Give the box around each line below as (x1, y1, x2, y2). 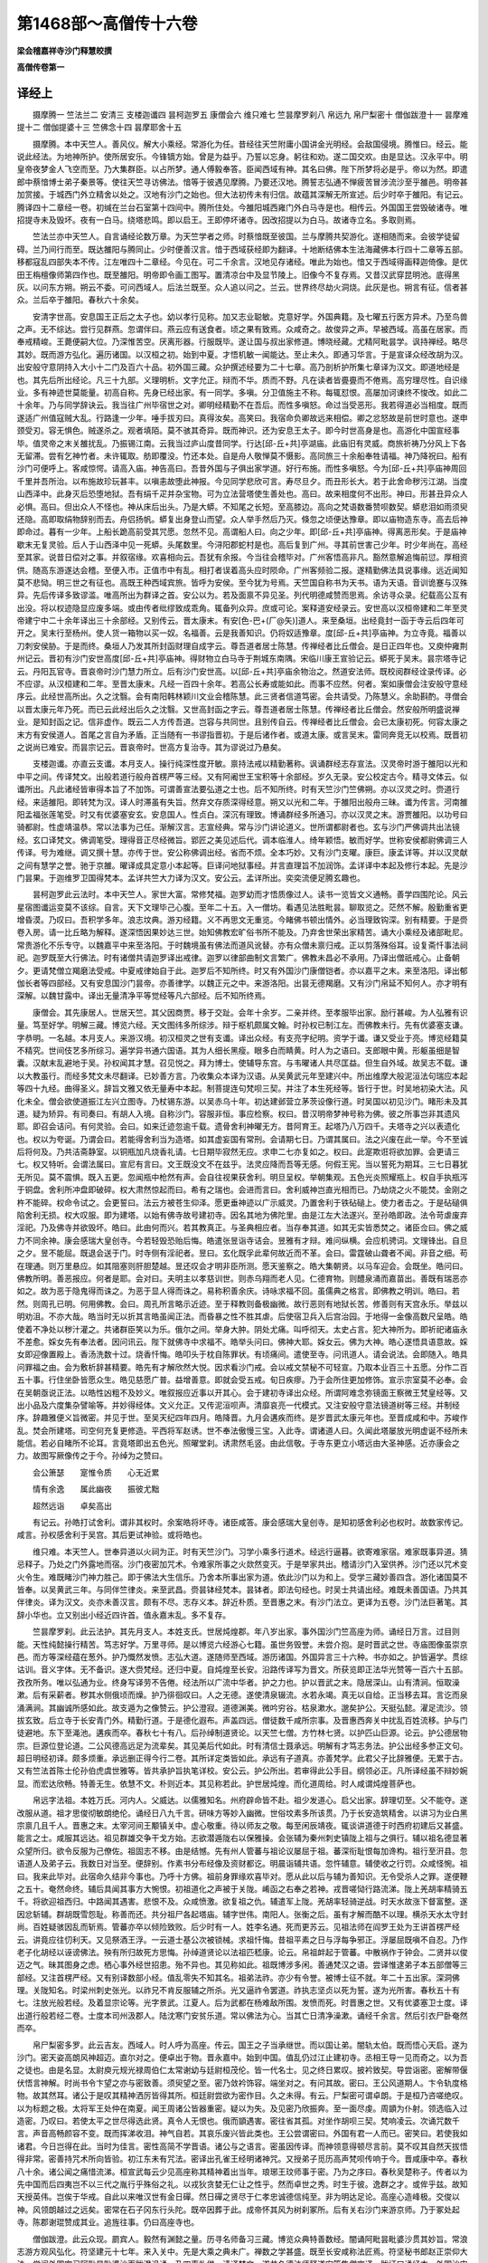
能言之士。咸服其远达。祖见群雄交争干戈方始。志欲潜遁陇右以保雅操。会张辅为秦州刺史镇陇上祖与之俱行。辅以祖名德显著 (16, 1833, 468, 1844)
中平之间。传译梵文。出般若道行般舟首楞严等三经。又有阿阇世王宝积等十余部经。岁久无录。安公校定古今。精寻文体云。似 (16, 770, 468, 782)
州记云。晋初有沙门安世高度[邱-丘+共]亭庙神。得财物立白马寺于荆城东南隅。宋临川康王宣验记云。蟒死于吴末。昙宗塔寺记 (16, 653, 467, 664)
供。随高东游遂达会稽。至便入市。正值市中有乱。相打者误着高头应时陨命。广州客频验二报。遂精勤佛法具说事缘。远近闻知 (16, 564, 468, 575)
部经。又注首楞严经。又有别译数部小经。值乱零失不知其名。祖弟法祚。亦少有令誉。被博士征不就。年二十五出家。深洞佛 (16, 1972, 460, 1982)
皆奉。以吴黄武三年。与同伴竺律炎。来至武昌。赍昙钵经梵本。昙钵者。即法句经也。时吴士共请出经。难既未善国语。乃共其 (16, 1584, 468, 1595)
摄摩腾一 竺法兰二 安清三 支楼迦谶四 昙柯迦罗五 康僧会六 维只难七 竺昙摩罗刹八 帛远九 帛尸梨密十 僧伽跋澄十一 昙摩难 (32, 109, 469, 119)
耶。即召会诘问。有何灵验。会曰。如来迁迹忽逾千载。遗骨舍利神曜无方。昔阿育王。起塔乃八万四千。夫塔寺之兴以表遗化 (16, 1121, 460, 1131)
